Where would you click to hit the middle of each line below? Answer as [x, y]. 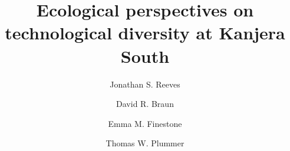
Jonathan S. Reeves [145, 84]
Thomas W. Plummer [145, 143]
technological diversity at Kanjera [145, 33]
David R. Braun [145, 104]
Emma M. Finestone [145, 123]
